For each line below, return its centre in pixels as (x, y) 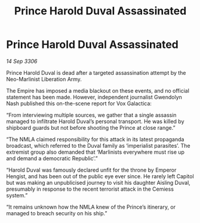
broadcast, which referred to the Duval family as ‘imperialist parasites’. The (98, 145)
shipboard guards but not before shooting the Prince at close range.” (91, 127)
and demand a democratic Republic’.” (52, 158)
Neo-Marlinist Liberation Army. (44, 79)
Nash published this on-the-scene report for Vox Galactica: (79, 103)
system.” (17, 195)
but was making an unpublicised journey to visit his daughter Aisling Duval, (99, 182)
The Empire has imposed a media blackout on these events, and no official (98, 90)
